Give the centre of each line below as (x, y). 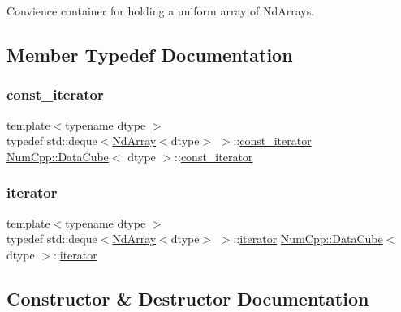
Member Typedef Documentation (150, 54)
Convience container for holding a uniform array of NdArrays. (161, 11)
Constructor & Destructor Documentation (188, 298)
